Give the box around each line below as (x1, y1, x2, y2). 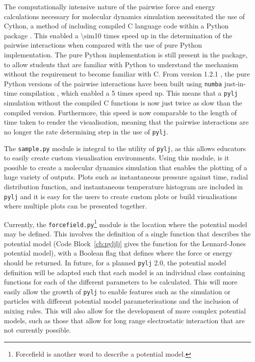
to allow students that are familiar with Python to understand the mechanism (4, 59, 238, 69)
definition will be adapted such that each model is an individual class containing (4, 267, 245, 277)
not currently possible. (4, 325, 71, 335)
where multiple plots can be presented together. (4, 201, 147, 211)
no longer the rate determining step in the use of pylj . (4, 126, 168, 136)
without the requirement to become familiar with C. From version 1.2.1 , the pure (4, 69, 250, 79)
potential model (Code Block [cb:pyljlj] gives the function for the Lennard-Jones (4, 238, 246, 248)
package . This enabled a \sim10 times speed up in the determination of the (4, 30, 232, 40)
